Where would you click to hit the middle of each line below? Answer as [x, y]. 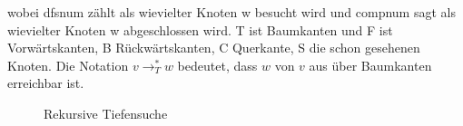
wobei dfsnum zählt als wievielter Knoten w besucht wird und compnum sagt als [231, 12]
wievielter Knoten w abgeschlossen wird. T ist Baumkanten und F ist [200, 29]
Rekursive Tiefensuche [106, 113]
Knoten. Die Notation [68, 65]
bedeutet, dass [217, 65]
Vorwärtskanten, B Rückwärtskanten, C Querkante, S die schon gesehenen [214, 48]
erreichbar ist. [46, 83]
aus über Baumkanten [370, 65]
